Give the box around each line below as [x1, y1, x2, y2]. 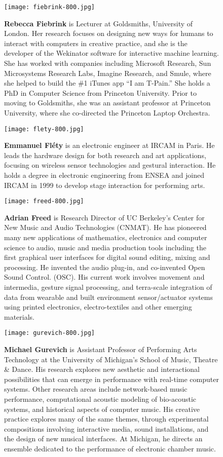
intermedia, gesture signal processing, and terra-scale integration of [4, 282, 212, 292]
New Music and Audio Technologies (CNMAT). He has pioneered [4, 222, 207, 233]
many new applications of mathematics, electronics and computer [4, 232, 207, 243]
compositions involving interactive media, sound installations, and [4, 423, 209, 434]
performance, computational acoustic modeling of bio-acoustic [4, 394, 197, 404]
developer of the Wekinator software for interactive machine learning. [4, 48, 219, 58]
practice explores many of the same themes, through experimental [4, 413, 209, 424]
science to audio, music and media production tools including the [4, 242, 206, 252]
